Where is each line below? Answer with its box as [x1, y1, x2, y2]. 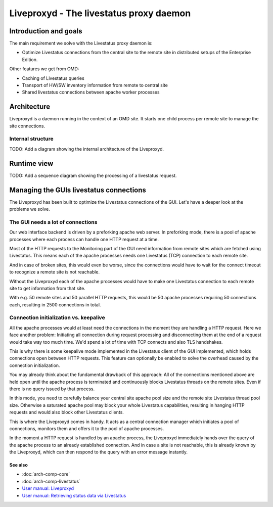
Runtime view [9, 159, 54, 168]
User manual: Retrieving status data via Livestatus [22, 492, 126, 498]
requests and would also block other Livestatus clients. [9, 409, 124, 416]
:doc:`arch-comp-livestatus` [22, 478, 81, 484]
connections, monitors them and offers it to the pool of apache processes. [9, 425, 164, 432]
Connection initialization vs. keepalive [9, 314, 106, 321]
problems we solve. [9, 206, 51, 212]
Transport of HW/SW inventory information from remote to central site [22, 82, 168, 88]
